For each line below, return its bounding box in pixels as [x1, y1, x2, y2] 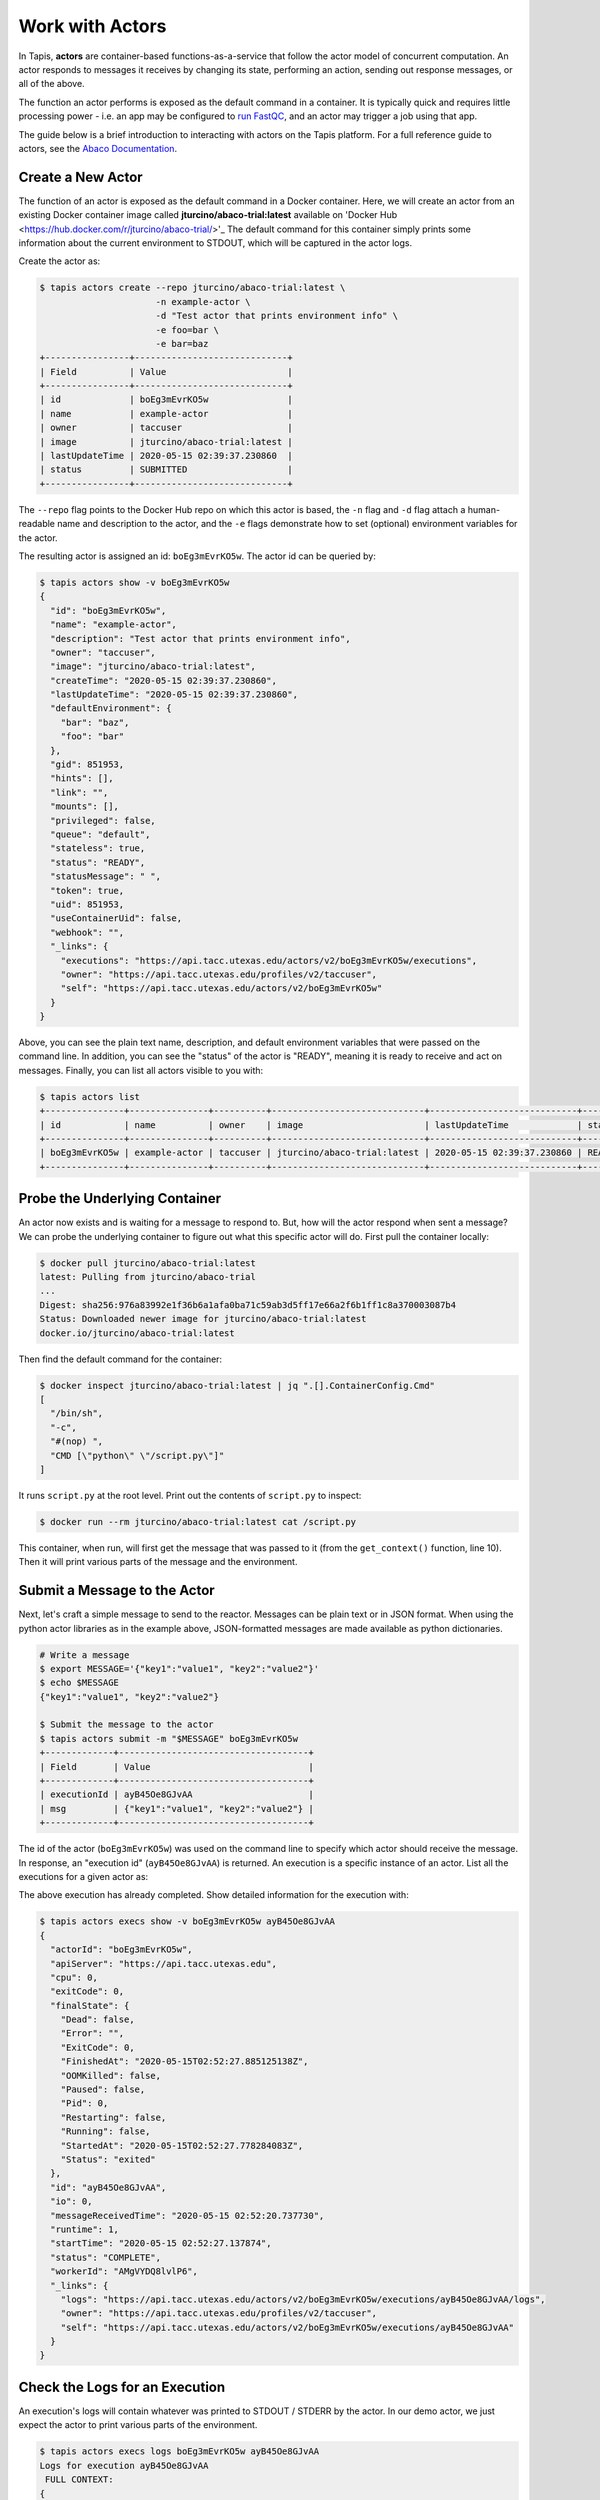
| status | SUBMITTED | [39, 464, 294, 475]
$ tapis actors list [39, 1091, 140, 1102]
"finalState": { [50, 2000, 130, 2011]
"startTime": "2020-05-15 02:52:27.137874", [50, 2238, 272, 2249]
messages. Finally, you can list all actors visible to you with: [18, 1064, 264, 1076]
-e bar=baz [155, 338, 209, 349]
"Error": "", [60, 2028, 125, 2039]
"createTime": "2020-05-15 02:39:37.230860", [50, 675, 277, 686]
